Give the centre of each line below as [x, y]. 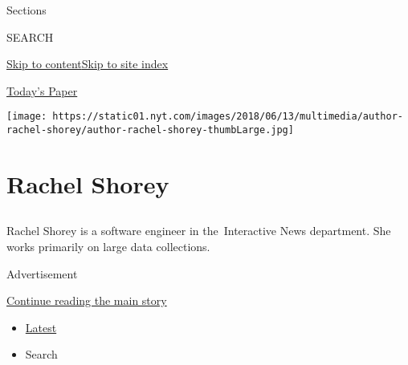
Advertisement [42, 273]
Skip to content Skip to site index [88, 64]
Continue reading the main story [87, 300]
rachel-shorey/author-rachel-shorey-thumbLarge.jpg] [150, 130]
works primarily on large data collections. [108, 247]
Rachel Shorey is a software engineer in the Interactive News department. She [199, 231]
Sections [27, 10]
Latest [41, 327]
